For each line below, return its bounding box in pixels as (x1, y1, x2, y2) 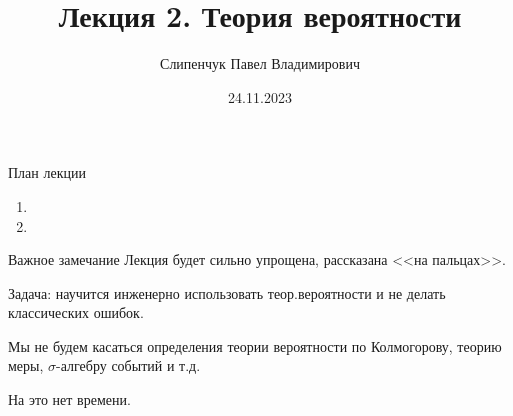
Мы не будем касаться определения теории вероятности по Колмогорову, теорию (8, 335, 502, 356)
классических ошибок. (8, 302, 144, 323)
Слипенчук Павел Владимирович (160, 53, 360, 74)
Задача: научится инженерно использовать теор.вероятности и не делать (8, 282, 446, 303)
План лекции (8, 162, 86, 183)
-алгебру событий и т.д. (56, 355, 201, 376)
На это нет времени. (8, 389, 131, 410)
